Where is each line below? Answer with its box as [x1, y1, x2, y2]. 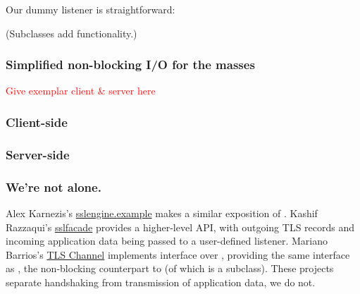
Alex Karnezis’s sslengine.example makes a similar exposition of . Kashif [6, 205, 318, 220]
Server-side [6, 145, 70, 163]
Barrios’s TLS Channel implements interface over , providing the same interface [6, 247, 350, 262]
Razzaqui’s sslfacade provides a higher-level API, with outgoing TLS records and [6, 219, 355, 234]
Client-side [6, 113, 68, 130]
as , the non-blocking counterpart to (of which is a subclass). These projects [6, 261, 334, 276]
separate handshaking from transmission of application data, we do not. [6, 274, 316, 289]
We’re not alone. [6, 178, 101, 195]
